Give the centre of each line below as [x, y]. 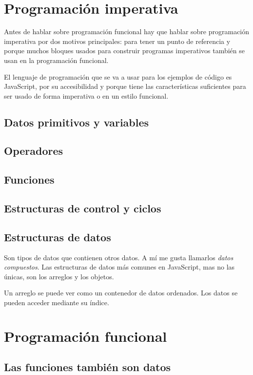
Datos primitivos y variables [77, 122]
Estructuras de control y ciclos [83, 208]
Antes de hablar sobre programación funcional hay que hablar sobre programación [127, 31]
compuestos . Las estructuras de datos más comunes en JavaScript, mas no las [119, 267]
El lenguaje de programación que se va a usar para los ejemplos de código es [118, 76]
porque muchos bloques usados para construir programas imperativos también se [125, 51]
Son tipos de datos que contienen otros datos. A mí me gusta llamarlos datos [119, 257]
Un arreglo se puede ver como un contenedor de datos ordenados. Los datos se [121, 293]
